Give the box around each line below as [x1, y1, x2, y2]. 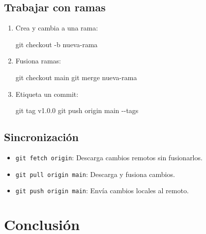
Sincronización [4, 129, 79, 145]
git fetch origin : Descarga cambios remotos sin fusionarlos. [15, 152, 203, 162]
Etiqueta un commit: [15, 88, 79, 99]
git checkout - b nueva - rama [15, 39, 98, 49]
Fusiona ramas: [15, 56, 61, 66]
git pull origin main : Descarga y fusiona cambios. [15, 169, 175, 179]
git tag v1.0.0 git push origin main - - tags [15, 105, 139, 116]
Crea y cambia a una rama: [15, 23, 98, 33]
